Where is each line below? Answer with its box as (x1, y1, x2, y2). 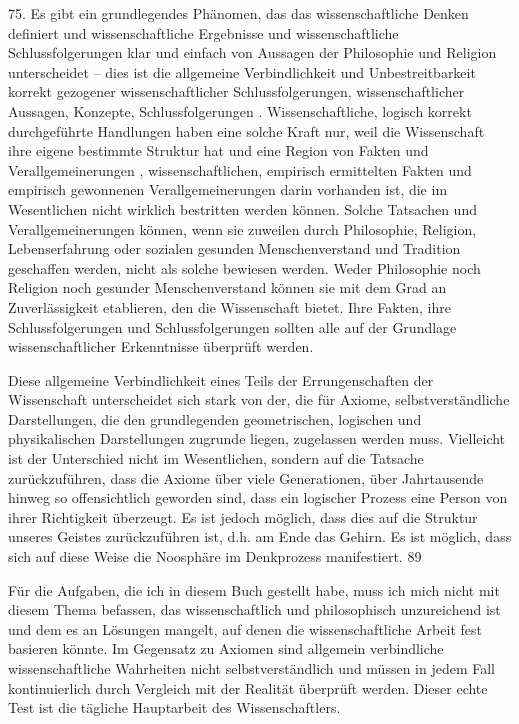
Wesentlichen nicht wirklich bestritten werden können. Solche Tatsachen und (8, 198, 477, 219)
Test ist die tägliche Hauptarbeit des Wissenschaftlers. (8, 697, 341, 718)
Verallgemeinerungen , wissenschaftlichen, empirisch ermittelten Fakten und (8, 159, 472, 180)
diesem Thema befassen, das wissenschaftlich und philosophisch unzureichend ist (8, 599, 501, 620)
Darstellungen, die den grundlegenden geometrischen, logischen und (8, 408, 422, 429)
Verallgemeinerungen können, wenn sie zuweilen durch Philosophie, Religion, (8, 218, 477, 239)
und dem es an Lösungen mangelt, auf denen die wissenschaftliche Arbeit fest (8, 618, 482, 639)
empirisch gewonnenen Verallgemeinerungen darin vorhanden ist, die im (8, 179, 448, 200)
